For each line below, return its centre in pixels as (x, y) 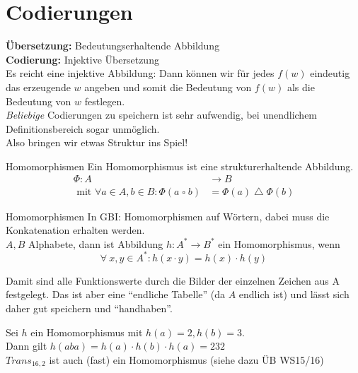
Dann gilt (27, 346)
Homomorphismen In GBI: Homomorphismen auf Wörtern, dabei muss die (168, 216)
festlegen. (105, 101)
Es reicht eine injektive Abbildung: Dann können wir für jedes (140, 73)
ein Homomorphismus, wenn (279, 243)
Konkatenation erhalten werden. (75, 230)
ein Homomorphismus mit (87, 332)
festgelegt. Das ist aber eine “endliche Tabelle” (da (115, 294)
